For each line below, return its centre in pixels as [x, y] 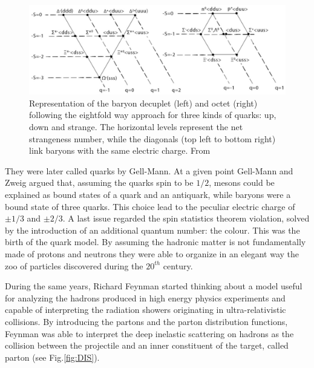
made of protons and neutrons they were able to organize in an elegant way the [152, 253]
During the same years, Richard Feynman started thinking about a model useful [154, 286]
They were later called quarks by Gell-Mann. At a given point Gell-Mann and [149, 170]
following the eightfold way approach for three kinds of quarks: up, [153, 115]
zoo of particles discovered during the [74, 265]
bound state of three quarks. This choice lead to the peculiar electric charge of [150, 206]
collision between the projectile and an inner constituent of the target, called [147, 345]
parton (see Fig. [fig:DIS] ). [52, 357]
